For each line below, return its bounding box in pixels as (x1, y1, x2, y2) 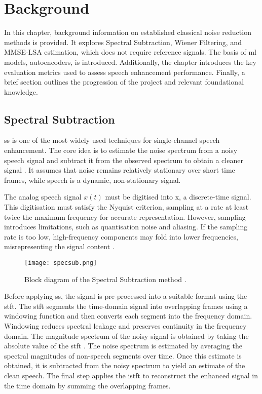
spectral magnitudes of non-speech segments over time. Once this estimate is (4, 350, 242, 361)
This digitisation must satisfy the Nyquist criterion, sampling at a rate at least (4, 202, 249, 212)
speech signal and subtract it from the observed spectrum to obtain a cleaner (4, 154, 243, 165)
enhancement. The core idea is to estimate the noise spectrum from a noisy (4, 145, 238, 155)
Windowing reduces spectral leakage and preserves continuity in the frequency (4, 321, 247, 331)
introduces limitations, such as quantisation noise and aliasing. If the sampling (4, 221, 248, 232)
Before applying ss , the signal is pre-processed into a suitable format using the (4, 291, 247, 301)
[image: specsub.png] (24, 259, 97, 267)
